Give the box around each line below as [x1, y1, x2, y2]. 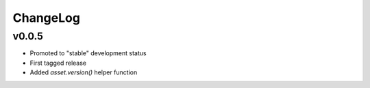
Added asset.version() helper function [29, 68, 138, 76]
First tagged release [29, 59, 87, 67]
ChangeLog [12, 10, 80, 25]
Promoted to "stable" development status [29, 49, 147, 57]
